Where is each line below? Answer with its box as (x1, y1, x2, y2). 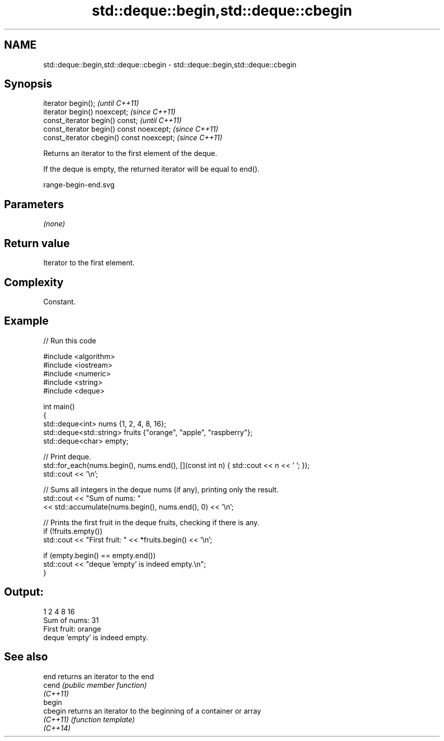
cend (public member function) (43, 680, 147, 689)
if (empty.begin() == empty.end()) (43, 551, 156, 560)
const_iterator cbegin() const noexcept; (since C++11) (43, 133, 223, 142)
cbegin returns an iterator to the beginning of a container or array (43, 706, 262, 715)
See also (4, 650, 48, 664)
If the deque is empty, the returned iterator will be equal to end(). (43, 165, 260, 174)
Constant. (43, 297, 76, 306)
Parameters (4, 198, 64, 211)
